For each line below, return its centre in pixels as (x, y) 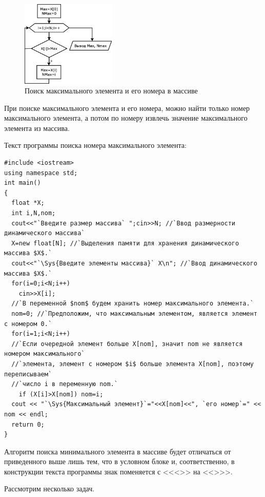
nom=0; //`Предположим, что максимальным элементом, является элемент (134, 313)
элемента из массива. (37, 128)
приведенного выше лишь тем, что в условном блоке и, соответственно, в (119, 461)
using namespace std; (41, 173)
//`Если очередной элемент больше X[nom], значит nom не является (127, 344)
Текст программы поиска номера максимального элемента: (95, 145)
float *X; (28, 203)
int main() (23, 183)
